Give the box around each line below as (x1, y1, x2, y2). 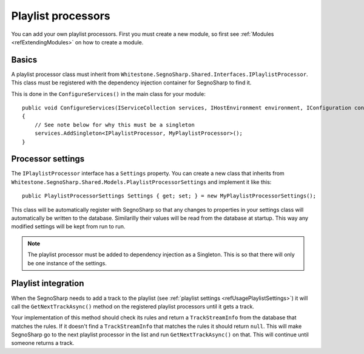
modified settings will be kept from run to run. (11, 223, 126, 230)
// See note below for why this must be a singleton (34, 121, 195, 128)
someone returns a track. (11, 339, 75, 347)
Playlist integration (11, 278, 84, 288)
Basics (11, 55, 38, 65)
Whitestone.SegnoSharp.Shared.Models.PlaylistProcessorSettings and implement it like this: (11, 178, 272, 185)
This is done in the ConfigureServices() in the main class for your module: (11, 90, 206, 97)
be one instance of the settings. (27, 259, 107, 267)
